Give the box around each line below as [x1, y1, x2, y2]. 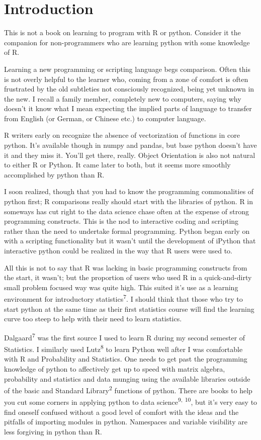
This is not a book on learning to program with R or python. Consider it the [4, 27, 241, 38]
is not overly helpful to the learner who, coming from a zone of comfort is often [4, 73, 248, 84]
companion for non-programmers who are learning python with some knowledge [4, 37, 250, 47]
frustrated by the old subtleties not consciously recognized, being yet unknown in [4, 83, 254, 94]
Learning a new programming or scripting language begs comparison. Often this [4, 63, 250, 74]
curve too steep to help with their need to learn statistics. [4, 313, 182, 324]
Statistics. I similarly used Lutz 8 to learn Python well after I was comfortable [4, 342, 243, 354]
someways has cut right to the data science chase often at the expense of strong [4, 206, 249, 216]
